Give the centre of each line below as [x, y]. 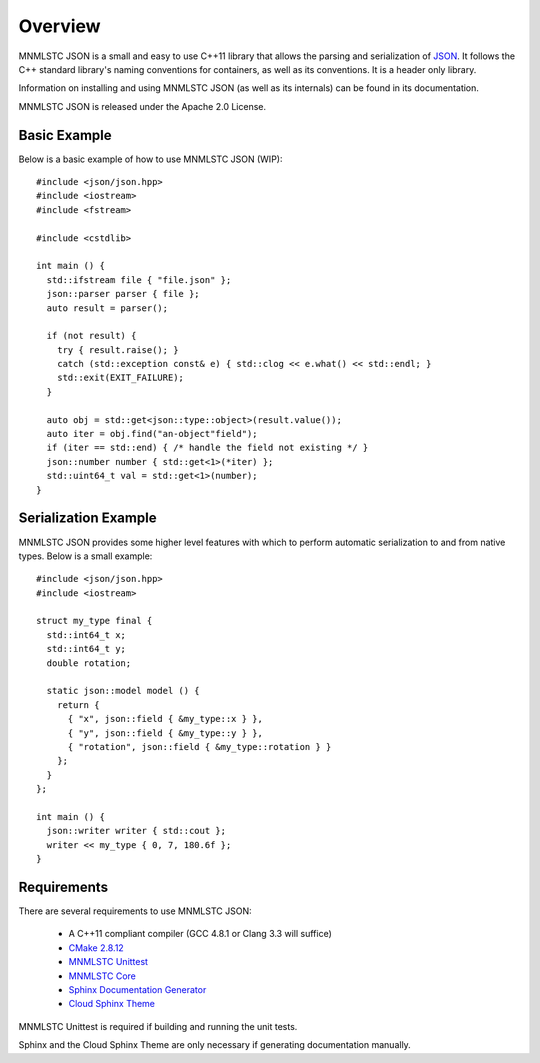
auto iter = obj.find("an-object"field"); [152, 434]
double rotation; [89, 663]
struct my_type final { [94, 621]
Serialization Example [87, 518]
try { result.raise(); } [117, 349]
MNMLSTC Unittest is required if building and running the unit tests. [158, 1026]
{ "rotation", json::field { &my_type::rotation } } [199, 746]
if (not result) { [91, 336]
